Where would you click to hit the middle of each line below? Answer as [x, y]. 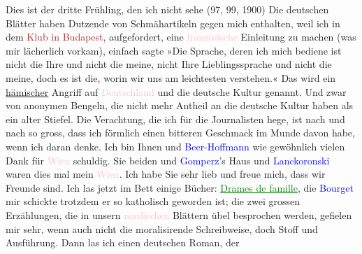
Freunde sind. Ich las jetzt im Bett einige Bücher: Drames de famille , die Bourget [180, 187]
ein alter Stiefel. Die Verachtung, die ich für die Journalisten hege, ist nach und [175, 119]
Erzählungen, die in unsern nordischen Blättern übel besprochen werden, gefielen [179, 214]
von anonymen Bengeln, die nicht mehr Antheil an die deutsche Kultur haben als [180, 105]
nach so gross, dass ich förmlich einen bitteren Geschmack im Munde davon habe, [180, 133]
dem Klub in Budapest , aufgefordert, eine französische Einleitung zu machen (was [181, 37]
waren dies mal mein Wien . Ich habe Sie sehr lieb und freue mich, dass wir [166, 174]
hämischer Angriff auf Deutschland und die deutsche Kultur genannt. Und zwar [176, 91]
